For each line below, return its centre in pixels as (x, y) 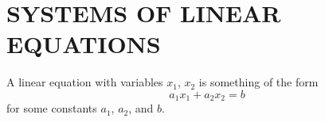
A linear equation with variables (85, 82)
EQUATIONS (84, 44)
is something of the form (258, 82)
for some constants (52, 108)
